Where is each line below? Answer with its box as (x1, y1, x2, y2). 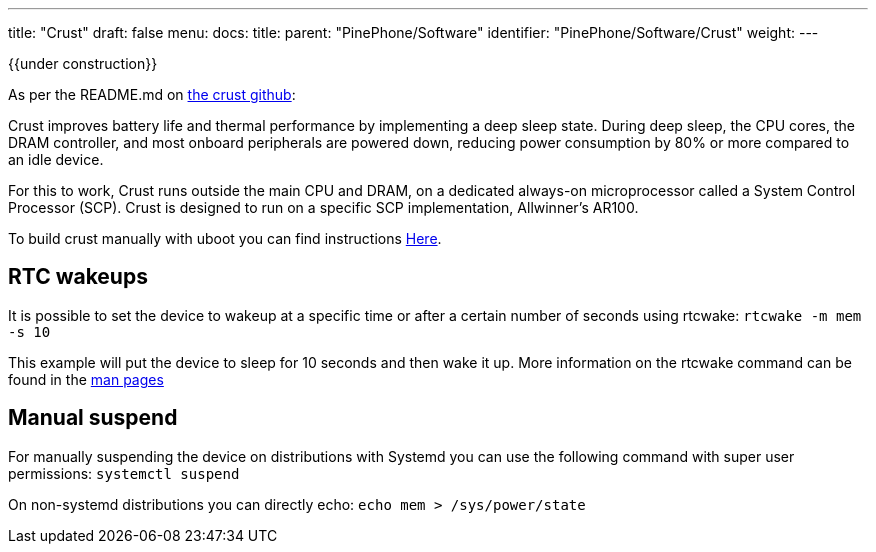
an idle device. (8, 151, 104, 168)
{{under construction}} (8, 55, 158, 72)
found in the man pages (8, 370, 164, 388)
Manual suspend (8, 405, 178, 431)
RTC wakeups (8, 264, 148, 290)
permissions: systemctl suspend (8, 464, 240, 482)
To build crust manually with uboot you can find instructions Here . (8, 230, 442, 247)
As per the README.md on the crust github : (8, 86, 296, 103)
